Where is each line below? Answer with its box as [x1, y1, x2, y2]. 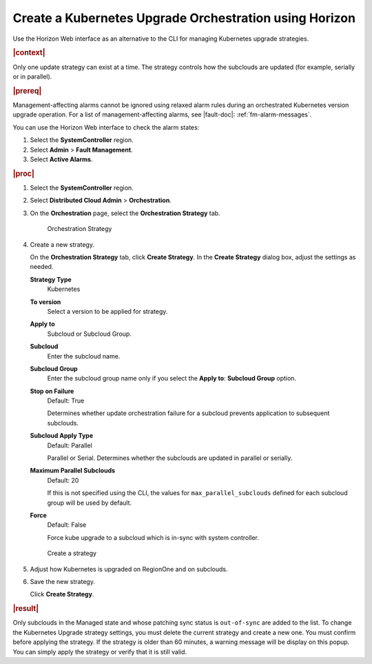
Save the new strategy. [30, 577, 96, 585]
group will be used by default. [47, 499, 132, 507]
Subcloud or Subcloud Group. [47, 330, 132, 338]
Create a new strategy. [30, 240, 94, 248]
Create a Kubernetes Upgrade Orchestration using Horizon [12, 10, 356, 26]
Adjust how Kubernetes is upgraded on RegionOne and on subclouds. [30, 565, 228, 573]
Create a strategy [47, 549, 96, 558]
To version [30, 297, 61, 306]
